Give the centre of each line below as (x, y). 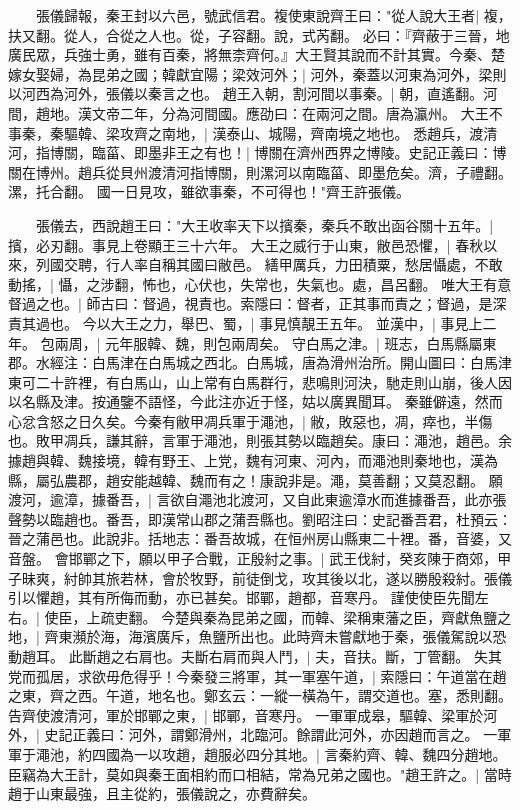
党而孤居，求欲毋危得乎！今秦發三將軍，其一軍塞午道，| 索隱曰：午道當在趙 (257, 675)
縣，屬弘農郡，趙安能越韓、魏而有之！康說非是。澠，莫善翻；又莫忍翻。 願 (255, 479)
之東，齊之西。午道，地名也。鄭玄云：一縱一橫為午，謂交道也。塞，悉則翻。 (260, 695)
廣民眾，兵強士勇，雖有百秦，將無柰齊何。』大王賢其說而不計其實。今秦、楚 (256, 54)
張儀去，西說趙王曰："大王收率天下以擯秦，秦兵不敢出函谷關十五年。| (264, 224)
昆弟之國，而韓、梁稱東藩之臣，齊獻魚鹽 (364, 616)
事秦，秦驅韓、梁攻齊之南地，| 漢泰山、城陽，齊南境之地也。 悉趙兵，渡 (246, 132)
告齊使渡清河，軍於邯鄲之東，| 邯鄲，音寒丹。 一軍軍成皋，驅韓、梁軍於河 (253, 714)
